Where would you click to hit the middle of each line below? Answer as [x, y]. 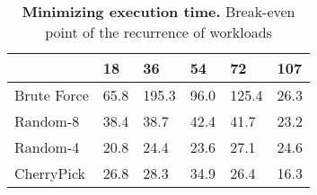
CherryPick [50, 173]
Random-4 [47, 147]
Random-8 [47, 121]
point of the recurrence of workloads [158, 32]
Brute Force [52, 95]
